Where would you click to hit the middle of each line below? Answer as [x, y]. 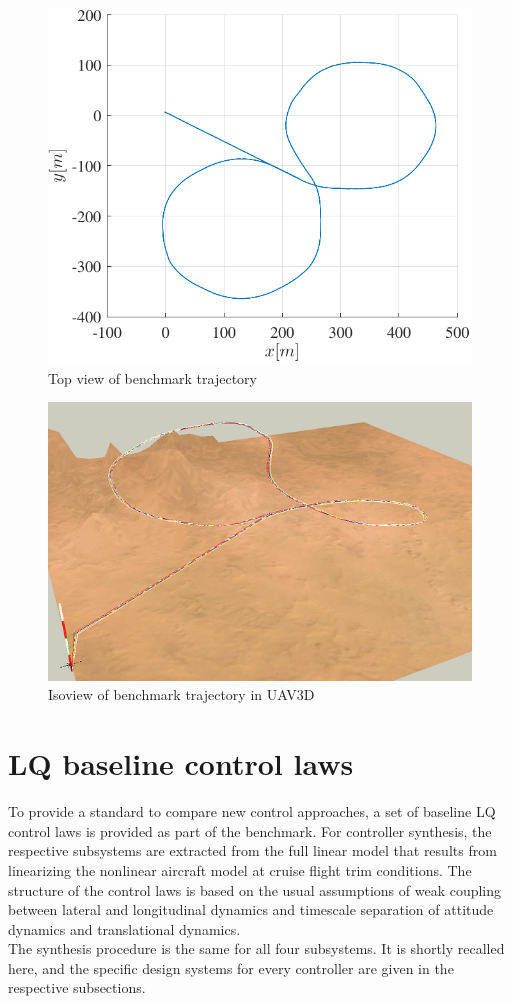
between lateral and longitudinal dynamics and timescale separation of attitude [251, 909]
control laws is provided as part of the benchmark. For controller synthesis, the [250, 830]
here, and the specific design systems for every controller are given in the [231, 967]
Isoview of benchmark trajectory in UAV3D [181, 694]
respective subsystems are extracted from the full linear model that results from [252, 850]
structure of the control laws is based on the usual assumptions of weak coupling [255, 889]
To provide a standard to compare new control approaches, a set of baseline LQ [252, 811]
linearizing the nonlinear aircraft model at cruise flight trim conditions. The [240, 869]
